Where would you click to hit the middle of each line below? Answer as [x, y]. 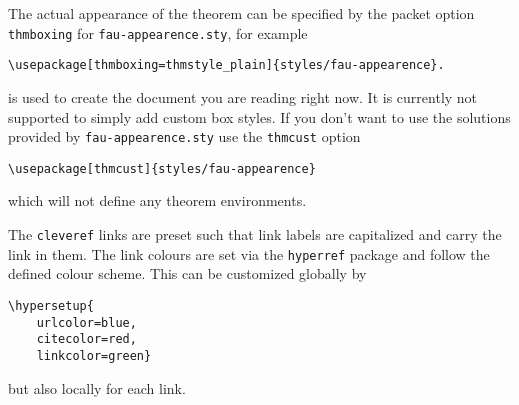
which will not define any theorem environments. [157, 200]
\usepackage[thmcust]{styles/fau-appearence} [162, 168]
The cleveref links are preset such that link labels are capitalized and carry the [255, 234]
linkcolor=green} [94, 355]
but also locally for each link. [97, 387]
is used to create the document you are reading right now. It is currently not [243, 96]
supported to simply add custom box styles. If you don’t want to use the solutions [259, 116]
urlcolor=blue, [86, 322]
